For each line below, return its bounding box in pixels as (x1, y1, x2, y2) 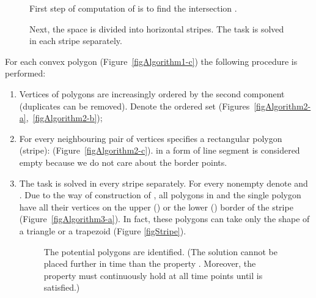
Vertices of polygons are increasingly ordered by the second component (19, 87, 285, 100)
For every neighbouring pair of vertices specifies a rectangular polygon (19, 132, 282, 144)
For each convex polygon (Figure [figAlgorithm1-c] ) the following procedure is (5, 54, 298, 67)
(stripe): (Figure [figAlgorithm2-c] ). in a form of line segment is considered (19, 144, 300, 157)
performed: (5, 67, 46, 80)
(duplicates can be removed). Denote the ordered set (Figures (19, 99, 250, 112)
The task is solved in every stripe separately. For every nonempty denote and (19, 176, 308, 189)
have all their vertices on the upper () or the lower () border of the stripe (19, 200, 293, 213)
